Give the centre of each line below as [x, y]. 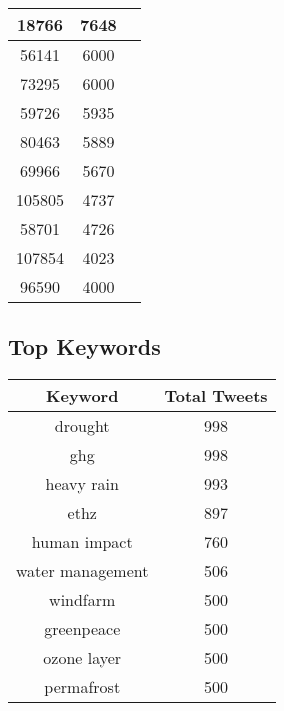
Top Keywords [84, 346]
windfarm [82, 600]
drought [82, 426]
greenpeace [82, 629]
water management [82, 571]
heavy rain [82, 484]
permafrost [82, 687]
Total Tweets [216, 396]
